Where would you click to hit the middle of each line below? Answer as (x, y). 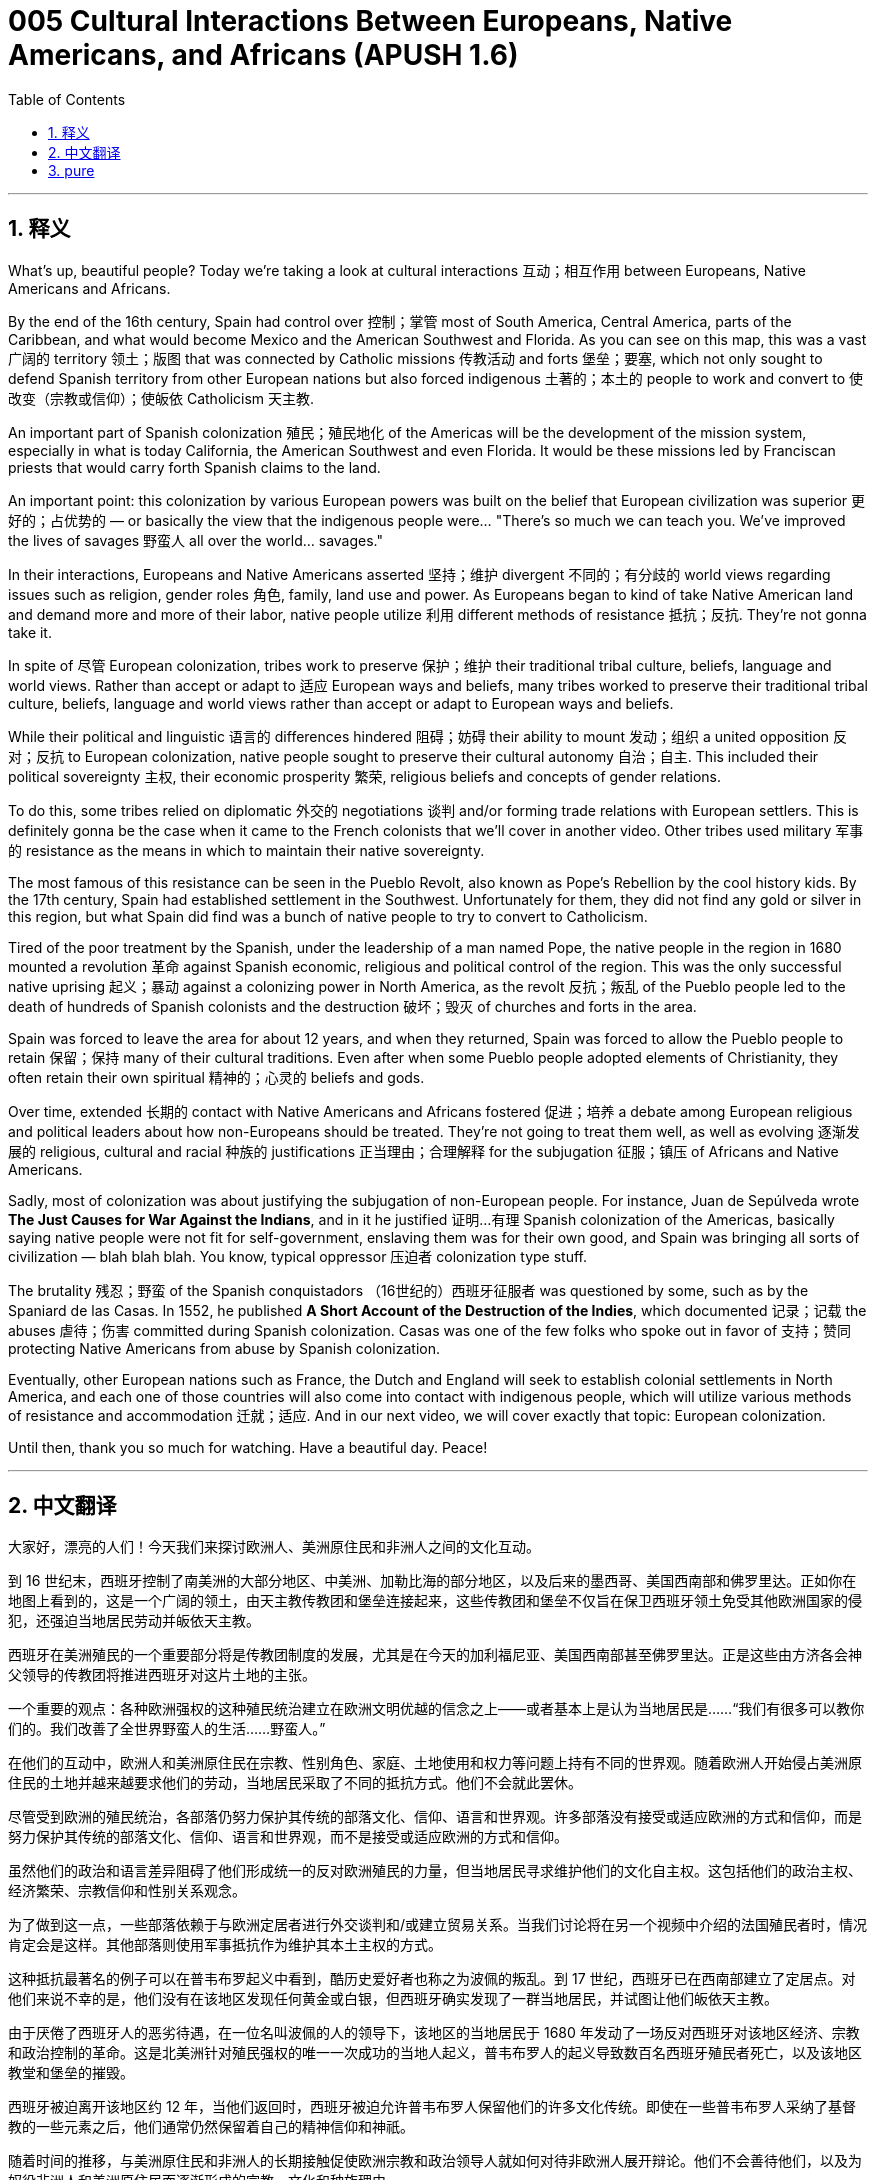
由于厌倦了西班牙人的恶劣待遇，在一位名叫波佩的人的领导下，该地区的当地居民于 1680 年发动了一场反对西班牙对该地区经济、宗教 (434, 2033)
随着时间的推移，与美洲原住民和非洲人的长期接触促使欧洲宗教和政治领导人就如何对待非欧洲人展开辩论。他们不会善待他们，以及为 (435, 2161)
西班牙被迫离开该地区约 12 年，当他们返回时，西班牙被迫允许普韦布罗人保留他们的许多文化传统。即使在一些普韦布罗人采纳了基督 (432, 2107)
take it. (30, 632)
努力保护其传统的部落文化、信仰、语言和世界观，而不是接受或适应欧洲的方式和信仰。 (288, 1837)
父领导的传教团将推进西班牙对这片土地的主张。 (162, 1675)
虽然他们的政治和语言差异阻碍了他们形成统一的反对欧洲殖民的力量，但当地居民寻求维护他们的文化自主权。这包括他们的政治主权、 (435, 1871)
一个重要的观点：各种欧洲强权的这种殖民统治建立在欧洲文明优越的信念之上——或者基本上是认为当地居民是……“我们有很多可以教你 (436, 1709)
